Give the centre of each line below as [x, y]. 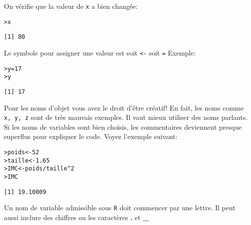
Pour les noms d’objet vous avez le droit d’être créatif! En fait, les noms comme [124, 107]
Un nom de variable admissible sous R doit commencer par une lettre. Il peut [120, 208]
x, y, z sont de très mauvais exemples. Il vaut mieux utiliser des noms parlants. [126, 117]
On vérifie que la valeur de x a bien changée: [71, 6]
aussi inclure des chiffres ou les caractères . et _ [76, 217]
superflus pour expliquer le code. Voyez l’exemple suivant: [91, 136]
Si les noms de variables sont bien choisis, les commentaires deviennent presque [123, 127]
